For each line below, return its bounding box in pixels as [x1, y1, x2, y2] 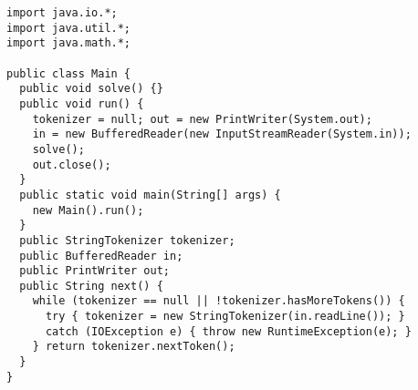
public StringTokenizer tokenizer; [19, 233, 235, 247]
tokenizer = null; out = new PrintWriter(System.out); [32, 112, 372, 126]
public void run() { [19, 97, 144, 110]
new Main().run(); [32, 203, 144, 217]
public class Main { [6, 67, 131, 80]
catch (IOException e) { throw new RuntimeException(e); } [45, 324, 412, 338]
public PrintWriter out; [19, 264, 170, 278]
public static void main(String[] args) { [19, 188, 281, 201]
